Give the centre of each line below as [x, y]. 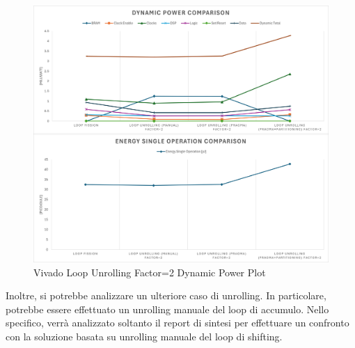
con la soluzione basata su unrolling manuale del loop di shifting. [144, 336]
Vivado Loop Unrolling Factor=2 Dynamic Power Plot [150, 272]
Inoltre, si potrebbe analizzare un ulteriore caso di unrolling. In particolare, [166, 295]
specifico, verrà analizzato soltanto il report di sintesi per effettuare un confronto [177, 323]
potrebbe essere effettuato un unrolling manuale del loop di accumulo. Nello [167, 309]
